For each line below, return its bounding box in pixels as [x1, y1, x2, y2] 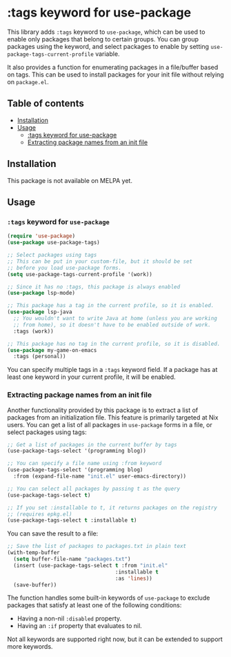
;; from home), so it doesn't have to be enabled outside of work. [13, 321, 212, 328]
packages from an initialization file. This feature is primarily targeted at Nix [7, 413, 219, 422]
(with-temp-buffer [7, 549, 60, 556]
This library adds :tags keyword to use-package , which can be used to [7, 28, 205, 36]
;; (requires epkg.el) [7, 511, 72, 518]
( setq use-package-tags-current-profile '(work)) [7, 271, 153, 277]
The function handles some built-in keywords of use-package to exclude [7, 594, 210, 602]
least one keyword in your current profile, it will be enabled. [7, 373, 176, 381]
